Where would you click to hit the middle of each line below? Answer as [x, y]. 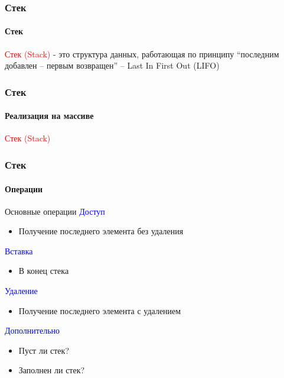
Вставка [19, 251]
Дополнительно [32, 330]
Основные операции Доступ [55, 211]
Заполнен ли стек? [52, 370]
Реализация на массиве [49, 116]
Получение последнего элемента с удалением [100, 310]
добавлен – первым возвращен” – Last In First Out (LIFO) [112, 65]
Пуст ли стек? [44, 350]
